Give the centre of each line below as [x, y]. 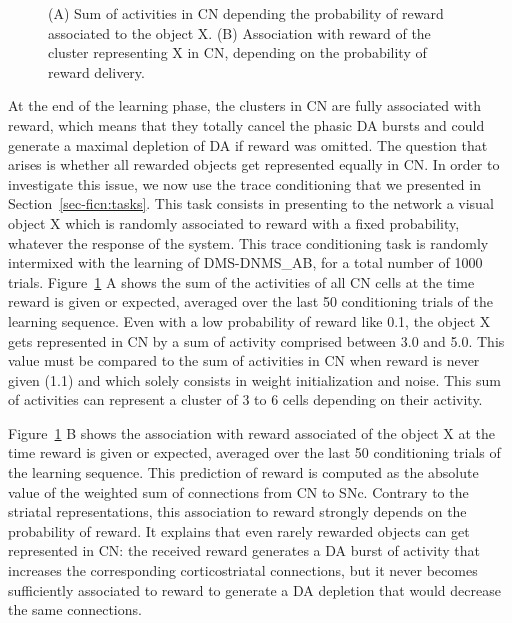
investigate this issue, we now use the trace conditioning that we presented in [244, 183]
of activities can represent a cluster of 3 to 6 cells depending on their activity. [245, 399]
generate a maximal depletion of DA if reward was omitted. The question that [248, 144]
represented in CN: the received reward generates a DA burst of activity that [244, 550]
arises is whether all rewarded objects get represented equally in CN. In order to [254, 164]
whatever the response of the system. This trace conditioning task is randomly [248, 242]
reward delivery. [96, 71]
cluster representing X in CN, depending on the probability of [237, 52]
